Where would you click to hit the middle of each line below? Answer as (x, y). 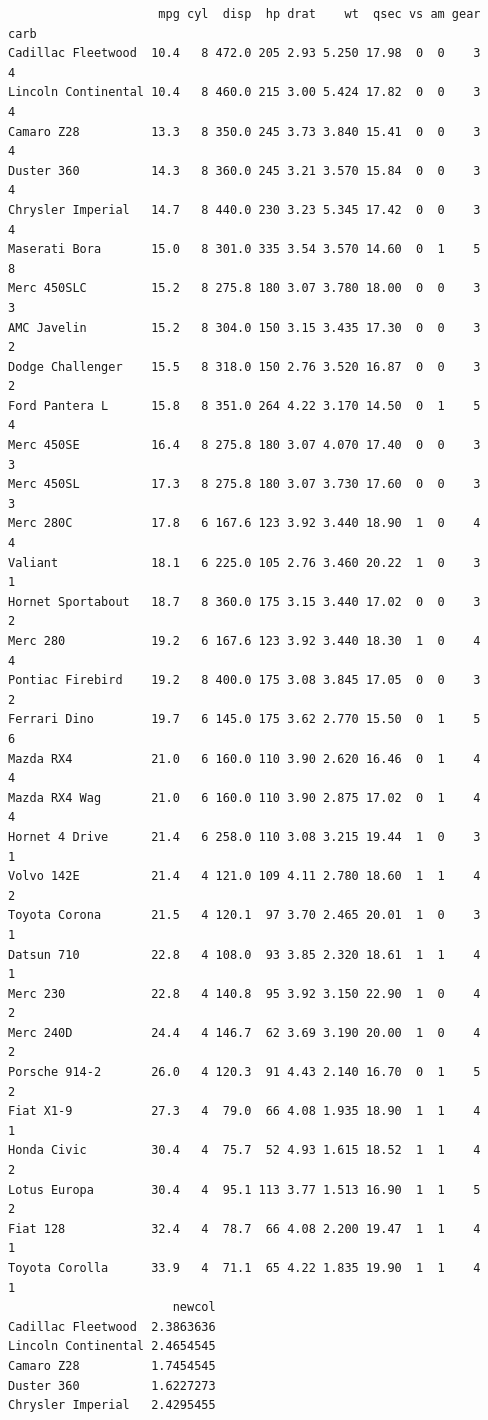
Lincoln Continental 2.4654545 (112, 1346)
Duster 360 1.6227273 (112, 1385)
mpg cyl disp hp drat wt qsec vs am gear (319, 14)
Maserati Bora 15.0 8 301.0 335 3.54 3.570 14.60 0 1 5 (244, 249)
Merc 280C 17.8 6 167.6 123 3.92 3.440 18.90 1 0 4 (244, 523)
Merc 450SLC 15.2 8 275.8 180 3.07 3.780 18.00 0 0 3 (244, 288)
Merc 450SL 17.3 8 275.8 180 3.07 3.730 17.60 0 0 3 (244, 484)
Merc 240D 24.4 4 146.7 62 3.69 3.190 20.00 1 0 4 (244, 1032)
